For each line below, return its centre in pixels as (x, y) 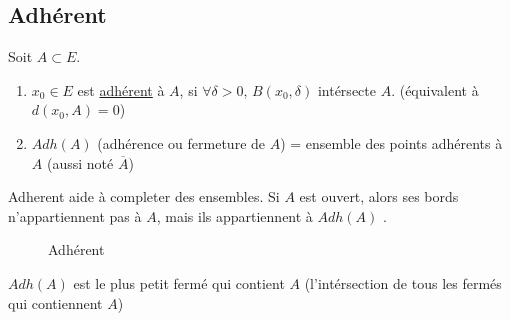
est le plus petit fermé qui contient (179, 282)
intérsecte (346, 89)
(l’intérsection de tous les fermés (403, 282)
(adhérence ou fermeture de (181, 142)
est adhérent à (121, 89)
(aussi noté (80, 162)
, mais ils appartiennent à (234, 215)
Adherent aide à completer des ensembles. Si (144, 196)
